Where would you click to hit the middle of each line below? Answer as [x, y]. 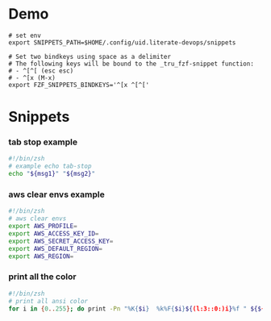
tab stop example [43, 142]
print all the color [42, 277]
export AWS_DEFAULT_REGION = [56, 248]
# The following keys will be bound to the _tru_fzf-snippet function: [131, 64]
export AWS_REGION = [41, 256]
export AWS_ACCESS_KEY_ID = [54, 233]
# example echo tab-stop [50, 166]
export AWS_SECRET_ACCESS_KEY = [61, 241]
